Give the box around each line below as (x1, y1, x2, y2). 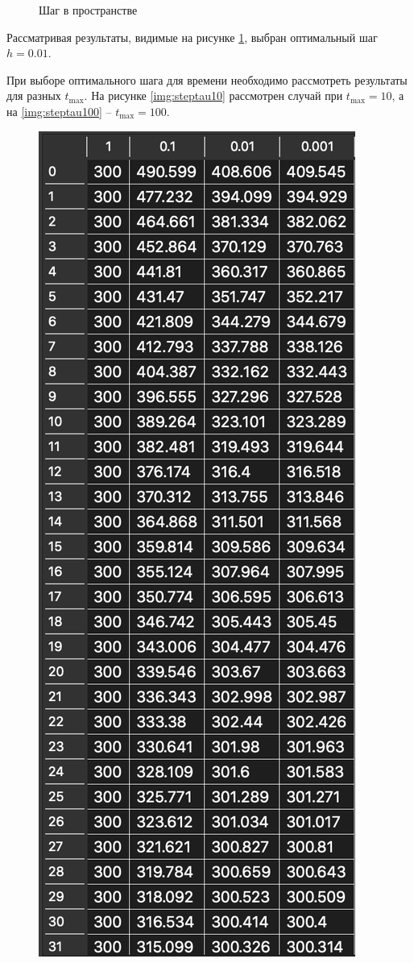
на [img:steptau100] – (6, 102, 112, 119)
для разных (6, 87, 61, 104)
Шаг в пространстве (39, 2, 138, 18)
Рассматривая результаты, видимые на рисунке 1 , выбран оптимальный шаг (6, 28, 378, 45)
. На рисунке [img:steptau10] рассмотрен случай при (84, 87, 343, 104)
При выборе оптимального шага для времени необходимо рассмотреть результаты (6, 71, 408, 88)
